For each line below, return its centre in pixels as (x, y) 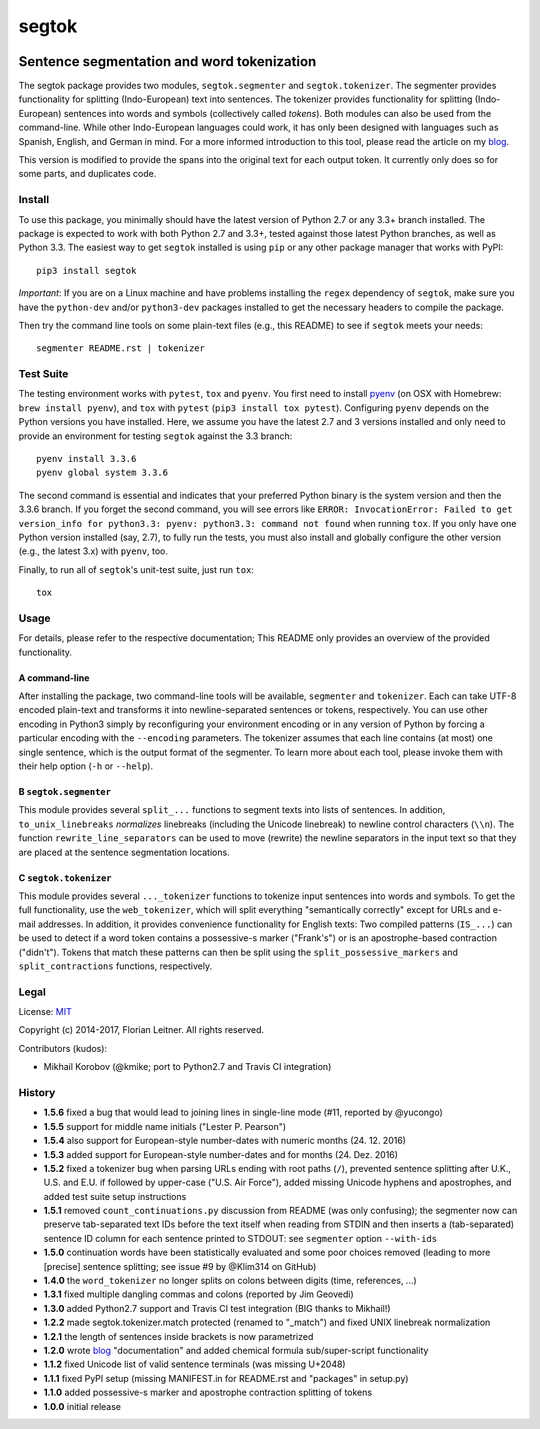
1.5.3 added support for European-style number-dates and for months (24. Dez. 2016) (221, 1154)
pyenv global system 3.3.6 (102, 473)
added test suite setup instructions (115, 1196)
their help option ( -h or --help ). (86, 766)
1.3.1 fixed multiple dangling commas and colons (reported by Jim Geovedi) (198, 1294)
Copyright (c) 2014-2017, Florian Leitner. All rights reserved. (141, 1030)
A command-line (54, 677)
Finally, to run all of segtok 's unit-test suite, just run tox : (136, 569)
